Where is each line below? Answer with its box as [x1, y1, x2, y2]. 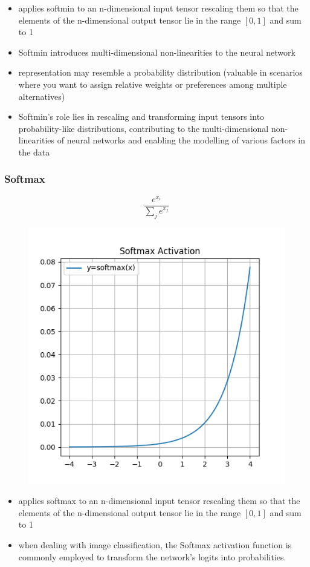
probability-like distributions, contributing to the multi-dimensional [18, 122, 269, 134]
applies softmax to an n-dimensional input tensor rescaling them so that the [18, 494, 300, 507]
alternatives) [18, 90, 65, 102]
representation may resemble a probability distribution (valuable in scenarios [18, 66, 303, 79]
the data [18, 145, 50, 158]
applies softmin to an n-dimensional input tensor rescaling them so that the [18, 2, 299, 14]
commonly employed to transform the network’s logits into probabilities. [18, 550, 286, 563]
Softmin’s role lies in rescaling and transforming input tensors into [18, 110, 265, 123]
